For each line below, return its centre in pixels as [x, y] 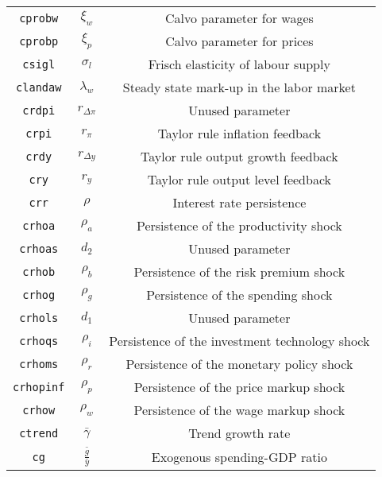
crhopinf [39, 387]
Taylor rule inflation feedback [239, 133]
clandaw [39, 87]
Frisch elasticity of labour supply [239, 64]
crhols [39, 318]
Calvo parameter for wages [239, 18]
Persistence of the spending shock [239, 295]
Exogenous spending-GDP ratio [239, 457]
